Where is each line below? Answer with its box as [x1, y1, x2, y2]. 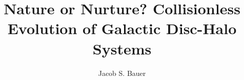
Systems [92, 38, 152, 59]
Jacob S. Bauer [98, 67, 146, 78]
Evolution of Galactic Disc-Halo [7, 18, 237, 39]
